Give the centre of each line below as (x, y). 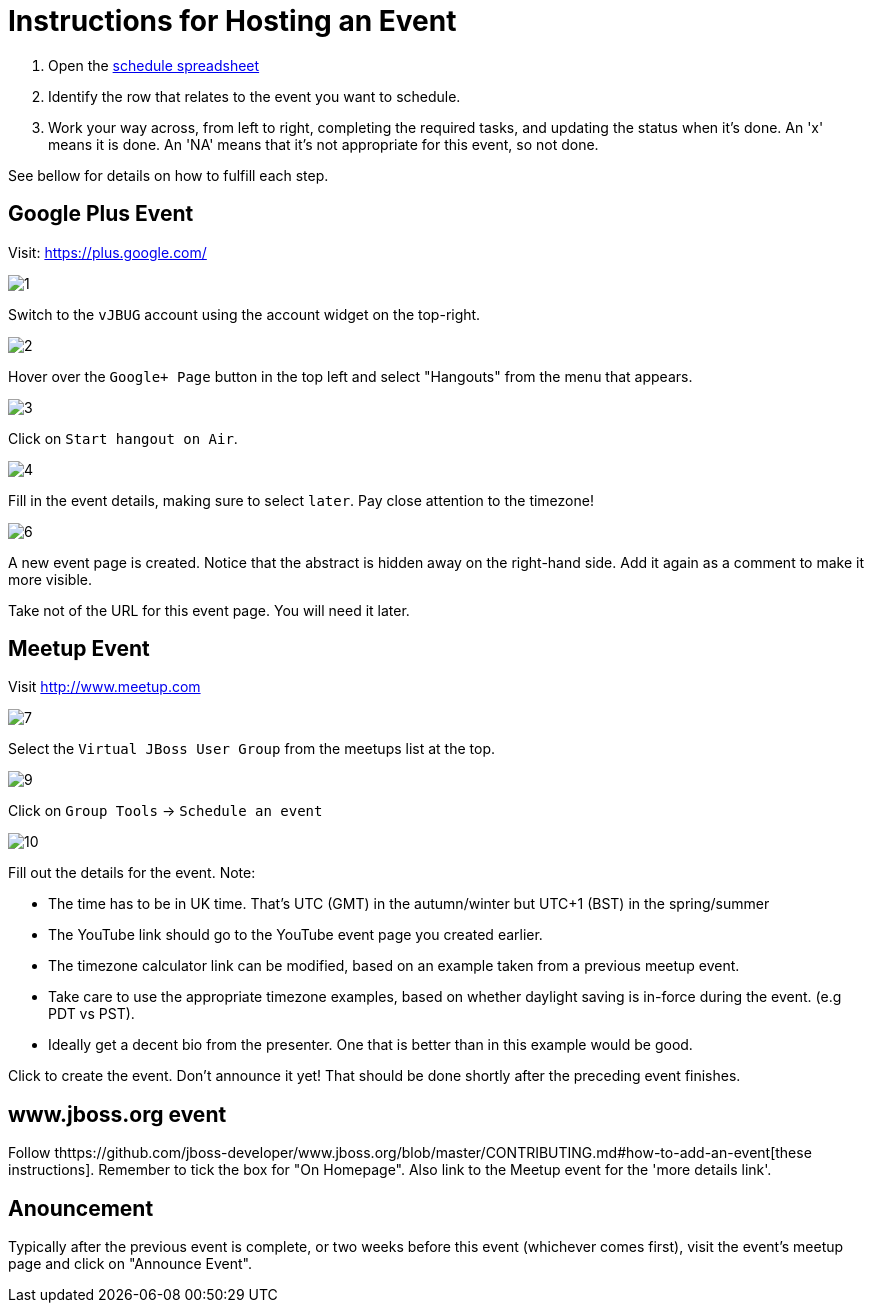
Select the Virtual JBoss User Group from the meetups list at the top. (251, 749)
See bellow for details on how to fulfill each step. (168, 175)
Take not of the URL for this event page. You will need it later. (209, 610)
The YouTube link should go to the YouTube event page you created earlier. (295, 935)
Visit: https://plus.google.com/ (107, 252)
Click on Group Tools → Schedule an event (165, 811)
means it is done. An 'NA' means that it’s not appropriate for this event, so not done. (323, 144)
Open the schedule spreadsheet (154, 65)
